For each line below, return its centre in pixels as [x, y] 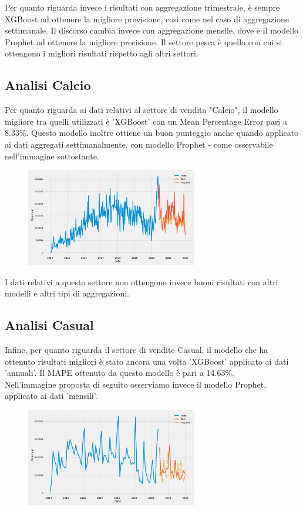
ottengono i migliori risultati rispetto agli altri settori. [102, 53]
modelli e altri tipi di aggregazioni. [67, 293]
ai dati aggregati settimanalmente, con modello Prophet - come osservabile [139, 144]
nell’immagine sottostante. [52, 156]
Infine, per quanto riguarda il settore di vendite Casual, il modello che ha [137, 350]
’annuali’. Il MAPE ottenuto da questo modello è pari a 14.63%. [119, 373]
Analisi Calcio [48, 85]
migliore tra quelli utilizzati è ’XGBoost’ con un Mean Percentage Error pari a [146, 121]
